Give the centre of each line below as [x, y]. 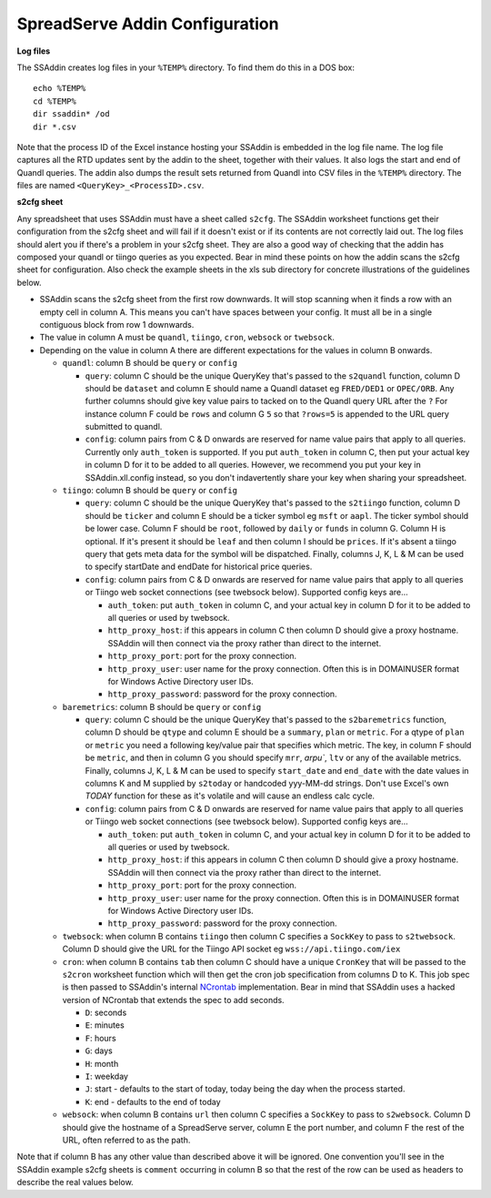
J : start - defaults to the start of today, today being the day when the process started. [245, 1089]
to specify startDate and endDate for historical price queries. [199, 567]
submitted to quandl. [124, 427]
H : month [102, 1063]
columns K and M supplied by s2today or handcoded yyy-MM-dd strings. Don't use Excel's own [267, 784]
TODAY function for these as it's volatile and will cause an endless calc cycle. [230, 796]
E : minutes [105, 1025]
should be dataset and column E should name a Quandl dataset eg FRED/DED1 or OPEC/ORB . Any [270, 388]
